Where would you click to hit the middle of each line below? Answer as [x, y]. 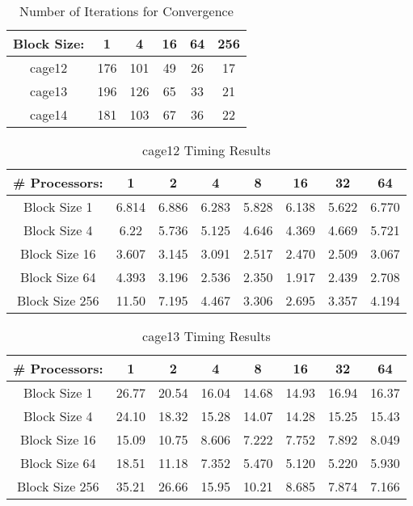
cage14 [49, 114]
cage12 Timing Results [206, 150]
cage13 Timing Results [206, 336]
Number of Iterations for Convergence [126, 11]
